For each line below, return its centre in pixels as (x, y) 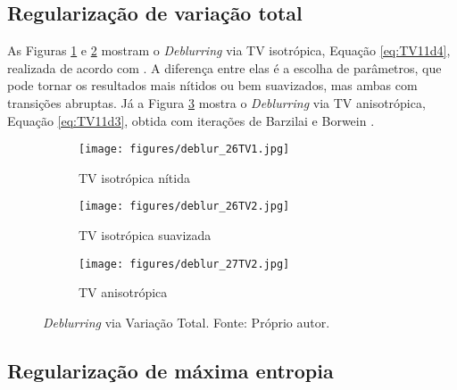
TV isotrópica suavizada (145, 235)
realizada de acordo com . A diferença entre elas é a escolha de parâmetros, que (224, 67)
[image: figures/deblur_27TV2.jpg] (184, 264)
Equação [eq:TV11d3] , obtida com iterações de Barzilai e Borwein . (191, 120)
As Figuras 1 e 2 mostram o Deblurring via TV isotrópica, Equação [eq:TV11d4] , (229, 50)
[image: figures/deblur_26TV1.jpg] (184, 149)
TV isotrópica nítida (134, 177)
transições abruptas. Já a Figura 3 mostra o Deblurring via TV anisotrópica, (216, 102)
